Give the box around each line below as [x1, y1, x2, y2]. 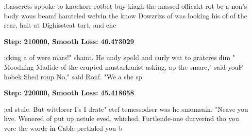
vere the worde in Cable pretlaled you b [4, 122, 122, 133]
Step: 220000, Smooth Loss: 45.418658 [4, 88, 134, 98]
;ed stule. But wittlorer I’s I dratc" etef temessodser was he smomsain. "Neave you [4, 104, 248, 114]
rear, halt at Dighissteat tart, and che [4, 20, 116, 30]
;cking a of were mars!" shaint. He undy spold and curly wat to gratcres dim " [4, 52, 235, 62]
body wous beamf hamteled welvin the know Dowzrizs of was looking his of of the [4, 10, 248, 20]
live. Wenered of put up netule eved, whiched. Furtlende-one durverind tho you [4, 113, 239, 123]
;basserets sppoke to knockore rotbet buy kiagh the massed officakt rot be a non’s [4, 1, 247, 11]
